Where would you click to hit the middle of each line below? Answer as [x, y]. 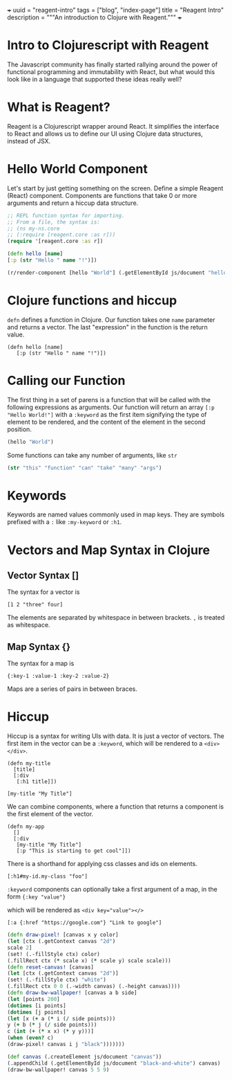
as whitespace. [29, 625]
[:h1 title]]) [37, 782]
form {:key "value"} [37, 897]
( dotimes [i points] [37, 1006]
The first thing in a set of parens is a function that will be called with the [109, 399]
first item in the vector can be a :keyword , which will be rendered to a [105, 744]
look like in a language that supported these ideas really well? [95, 79]
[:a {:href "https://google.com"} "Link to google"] [85, 923]
